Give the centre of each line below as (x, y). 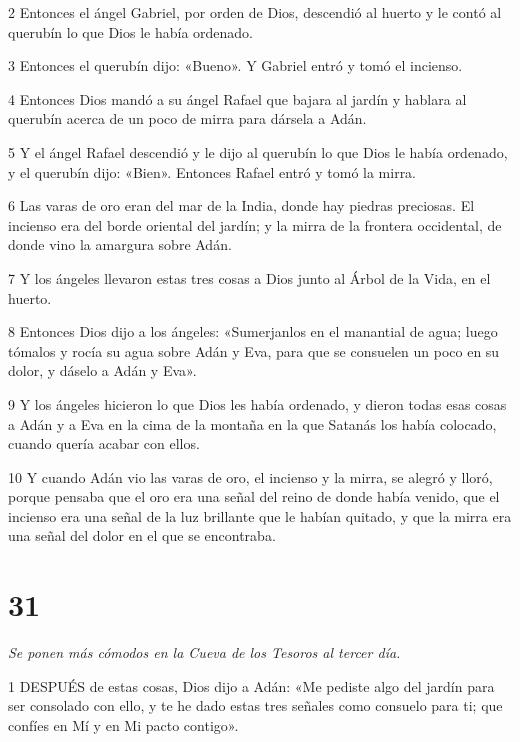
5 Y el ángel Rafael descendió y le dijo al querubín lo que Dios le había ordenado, (258, 151)
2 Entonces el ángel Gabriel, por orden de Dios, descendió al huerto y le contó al (255, 12)
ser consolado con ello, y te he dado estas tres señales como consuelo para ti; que (255, 705)
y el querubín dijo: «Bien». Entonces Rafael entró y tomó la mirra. (212, 171)
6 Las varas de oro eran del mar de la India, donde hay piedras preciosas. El (241, 205)
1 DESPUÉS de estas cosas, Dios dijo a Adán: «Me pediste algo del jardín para (251, 685)
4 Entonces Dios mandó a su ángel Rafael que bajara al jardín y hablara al (237, 98)
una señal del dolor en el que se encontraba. (142, 535)
